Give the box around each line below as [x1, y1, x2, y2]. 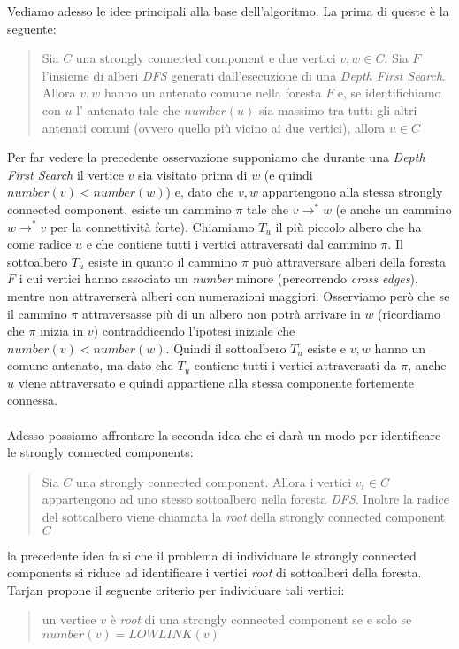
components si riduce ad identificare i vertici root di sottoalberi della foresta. [7, 563, 422, 582]
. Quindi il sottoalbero [165, 338, 287, 357]
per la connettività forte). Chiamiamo [50, 217, 255, 236]
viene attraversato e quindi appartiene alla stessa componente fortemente [18, 373, 414, 391]
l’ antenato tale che [76, 100, 180, 119]
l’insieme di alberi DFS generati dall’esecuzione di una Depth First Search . [42, 66, 446, 84]
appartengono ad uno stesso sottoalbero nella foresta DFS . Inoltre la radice [42, 490, 450, 508]
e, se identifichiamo [337, 83, 441, 102]
